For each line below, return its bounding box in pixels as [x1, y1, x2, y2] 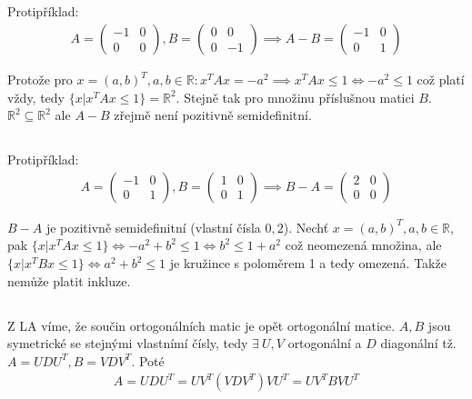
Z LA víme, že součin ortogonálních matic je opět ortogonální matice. [7, 315, 396, 334]
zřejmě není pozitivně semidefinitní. [114, 105, 312, 125]
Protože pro [7, 70, 73, 89]
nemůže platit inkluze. [7, 271, 131, 290]
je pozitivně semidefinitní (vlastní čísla [45, 217, 261, 236]
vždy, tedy [7, 87, 65, 106]
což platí [417, 70, 465, 89]
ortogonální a [287, 334, 362, 353]
